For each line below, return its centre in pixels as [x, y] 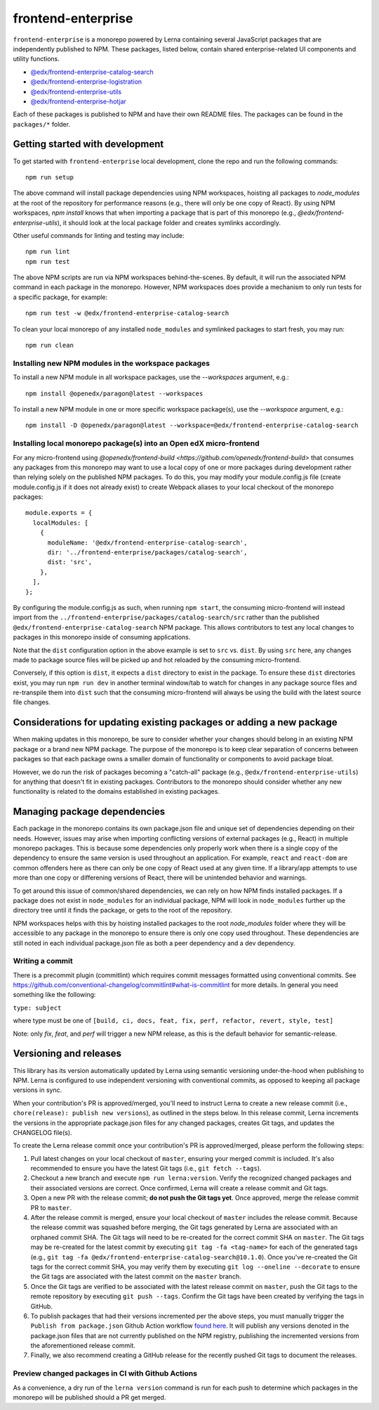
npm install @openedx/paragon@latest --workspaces [114, 393]
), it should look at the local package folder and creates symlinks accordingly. [169, 222]
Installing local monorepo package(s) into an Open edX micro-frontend [136, 443]
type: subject [37, 1008]
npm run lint [48, 252]
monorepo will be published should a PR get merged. [89, 1397]
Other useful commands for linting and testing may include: [99, 235]
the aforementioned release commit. [83, 1346]
